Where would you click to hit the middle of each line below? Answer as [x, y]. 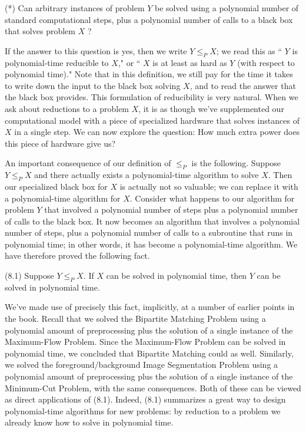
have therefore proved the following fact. [77, 255]
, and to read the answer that [243, 85]
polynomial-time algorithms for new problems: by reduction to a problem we [143, 410]
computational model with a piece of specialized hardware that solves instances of [152, 120]
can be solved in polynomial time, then [177, 276]
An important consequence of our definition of [88, 163]
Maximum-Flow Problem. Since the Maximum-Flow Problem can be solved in [145, 342]
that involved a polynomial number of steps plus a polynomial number [171, 210]
